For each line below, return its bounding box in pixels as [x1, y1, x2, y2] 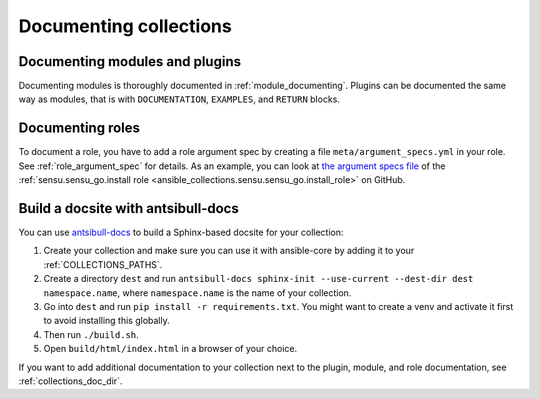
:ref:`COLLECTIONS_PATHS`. [43, 258, 163, 270]
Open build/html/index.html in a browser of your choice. [43, 343, 298, 355]
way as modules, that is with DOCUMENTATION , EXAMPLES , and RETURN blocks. [18, 93, 340, 105]
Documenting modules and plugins [18, 53, 242, 70]
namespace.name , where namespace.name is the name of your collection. [43, 286, 352, 299]
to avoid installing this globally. [43, 315, 170, 327]
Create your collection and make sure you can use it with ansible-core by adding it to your [43, 245, 415, 257]
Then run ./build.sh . [43, 328, 139, 340]
